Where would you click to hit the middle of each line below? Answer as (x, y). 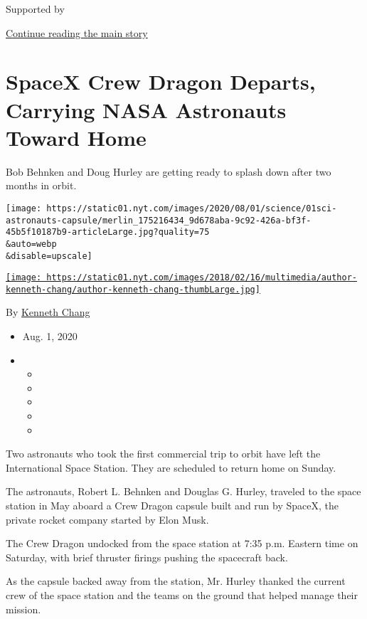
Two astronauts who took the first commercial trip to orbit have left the (163, 454)
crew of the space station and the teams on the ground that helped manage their (182, 594)
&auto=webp (31, 244)
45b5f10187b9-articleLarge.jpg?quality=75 (108, 232)
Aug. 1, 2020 (50, 336)
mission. (23, 609)
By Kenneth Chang (48, 312)
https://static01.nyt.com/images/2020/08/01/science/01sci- (192, 208)
